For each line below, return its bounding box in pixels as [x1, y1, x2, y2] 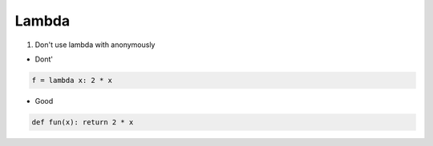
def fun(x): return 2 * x [31, 117, 134, 127]
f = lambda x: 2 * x [31, 76, 112, 85]
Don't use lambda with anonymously [34, 40, 156, 49]
